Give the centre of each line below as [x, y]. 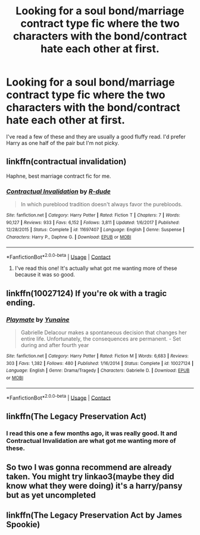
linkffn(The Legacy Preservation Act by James [94, 515]
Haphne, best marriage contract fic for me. [59, 176]
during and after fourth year [55, 345]
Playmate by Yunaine [38, 319]
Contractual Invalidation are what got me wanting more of [91, 440]
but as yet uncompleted [51, 495]
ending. [21, 302]
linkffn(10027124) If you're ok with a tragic [87, 293]
